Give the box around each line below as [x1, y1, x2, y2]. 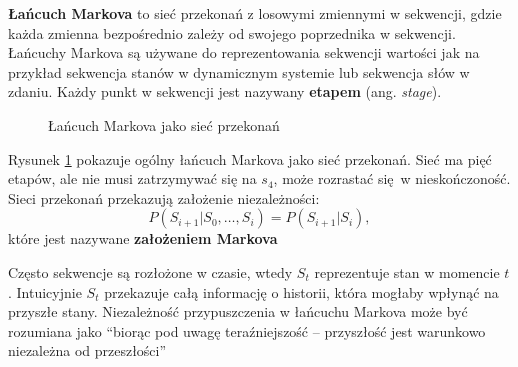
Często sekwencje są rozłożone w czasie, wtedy [8, 261, 293, 282]
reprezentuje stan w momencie [314, 261, 500, 282]
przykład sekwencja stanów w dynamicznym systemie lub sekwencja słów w [8, 61, 470, 82]
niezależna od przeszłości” [8, 340, 167, 361]
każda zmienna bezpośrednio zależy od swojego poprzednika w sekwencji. [8, 22, 456, 43]
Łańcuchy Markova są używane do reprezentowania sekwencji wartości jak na [8, 42, 480, 63]
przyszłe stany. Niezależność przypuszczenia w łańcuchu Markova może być [8, 301, 468, 322]
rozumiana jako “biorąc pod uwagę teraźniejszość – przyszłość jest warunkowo [8, 320, 486, 341]
